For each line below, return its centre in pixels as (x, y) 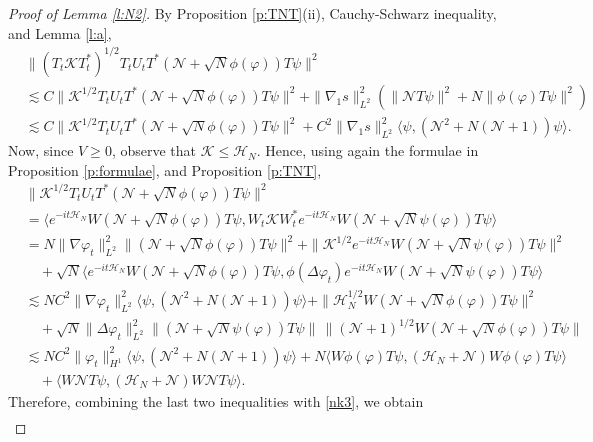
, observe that (154, 150)
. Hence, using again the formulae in (367, 150)
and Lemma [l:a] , (60, 32)
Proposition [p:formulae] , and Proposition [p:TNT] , (165, 169)
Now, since (41, 150)
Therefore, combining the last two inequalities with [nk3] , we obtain (216, 400)
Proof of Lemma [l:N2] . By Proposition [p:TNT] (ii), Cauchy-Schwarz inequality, (252, 13)
